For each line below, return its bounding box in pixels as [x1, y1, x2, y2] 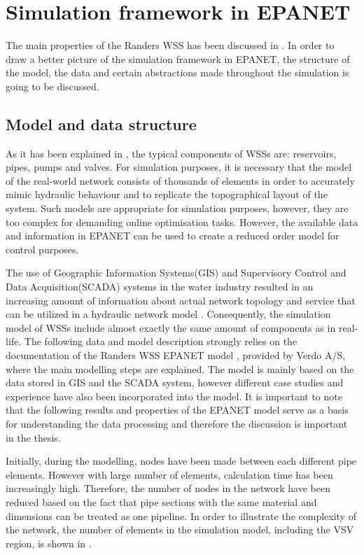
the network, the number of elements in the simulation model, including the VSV [6, 522, 354, 537]
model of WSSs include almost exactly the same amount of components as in [6, 320, 336, 335]
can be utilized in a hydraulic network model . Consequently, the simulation [6, 307, 331, 321]
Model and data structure [6, 113, 197, 134]
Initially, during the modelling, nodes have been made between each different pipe [6, 454, 357, 468]
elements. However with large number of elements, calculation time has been [6, 467, 333, 482]
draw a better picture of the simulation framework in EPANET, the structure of [6, 51, 350, 66]
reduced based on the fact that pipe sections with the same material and [6, 494, 317, 509]
